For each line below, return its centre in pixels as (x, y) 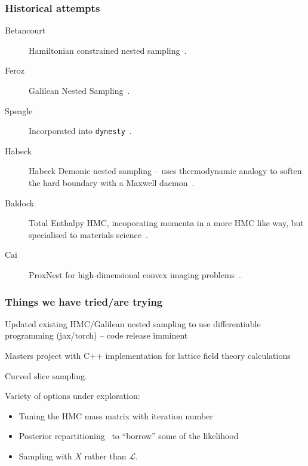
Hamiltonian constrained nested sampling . (108, 50)
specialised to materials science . (88, 234)
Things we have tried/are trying (84, 301)
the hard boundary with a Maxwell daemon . (112, 183)
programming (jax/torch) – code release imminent (96, 335)
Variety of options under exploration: (73, 396)
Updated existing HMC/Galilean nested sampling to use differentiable (133, 323)
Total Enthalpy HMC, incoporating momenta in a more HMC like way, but (166, 223)
